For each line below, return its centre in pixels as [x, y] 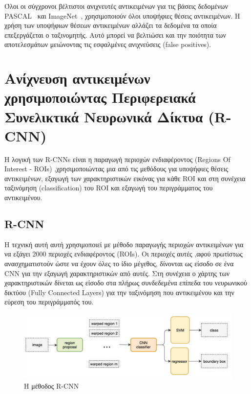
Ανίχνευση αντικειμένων [77, 78]
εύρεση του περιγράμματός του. [49, 302]
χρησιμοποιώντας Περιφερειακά [100, 97]
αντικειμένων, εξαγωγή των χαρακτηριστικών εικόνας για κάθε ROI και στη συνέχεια [125, 178]
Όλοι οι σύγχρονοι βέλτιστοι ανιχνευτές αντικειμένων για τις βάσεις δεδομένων [116, 6]
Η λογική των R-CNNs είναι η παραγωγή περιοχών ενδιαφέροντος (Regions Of [117, 159]
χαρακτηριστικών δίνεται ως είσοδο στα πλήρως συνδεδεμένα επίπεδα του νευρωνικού [126, 283]
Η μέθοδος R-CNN [52, 385]
